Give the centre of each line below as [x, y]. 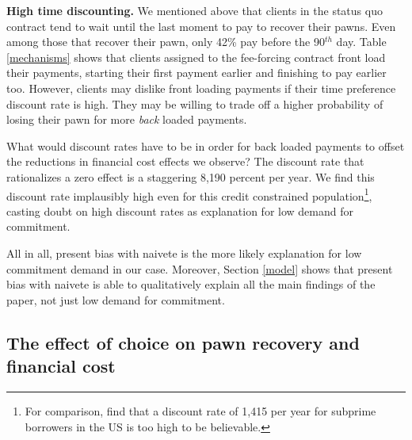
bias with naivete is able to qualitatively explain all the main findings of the [191, 284]
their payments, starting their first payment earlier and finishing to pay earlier [196, 73]
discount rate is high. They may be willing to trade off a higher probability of [195, 103]
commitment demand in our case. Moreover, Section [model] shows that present [200, 268]
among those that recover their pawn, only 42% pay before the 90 [166, 42]
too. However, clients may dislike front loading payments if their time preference [201, 88]
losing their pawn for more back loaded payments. [127, 119]
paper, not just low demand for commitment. [116, 299]
